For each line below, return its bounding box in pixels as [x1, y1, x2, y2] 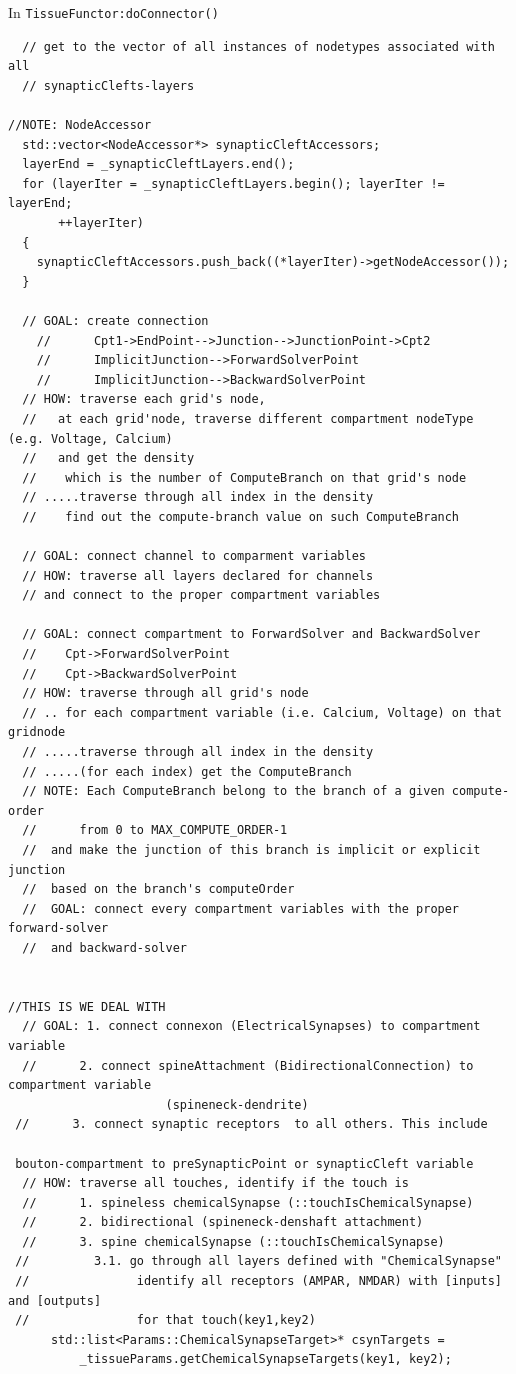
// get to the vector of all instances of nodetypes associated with [22, 39, 495, 54]
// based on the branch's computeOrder [22, 882, 295, 897]
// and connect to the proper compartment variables [22, 588, 381, 603]
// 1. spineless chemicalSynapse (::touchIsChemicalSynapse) [22, 1195, 474, 1210]
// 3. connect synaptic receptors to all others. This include [15, 1117, 488, 1132]
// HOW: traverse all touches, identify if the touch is [22, 1176, 409, 1191]
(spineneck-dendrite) [165, 1097, 309, 1112]
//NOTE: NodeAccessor [8, 118, 152, 133]
